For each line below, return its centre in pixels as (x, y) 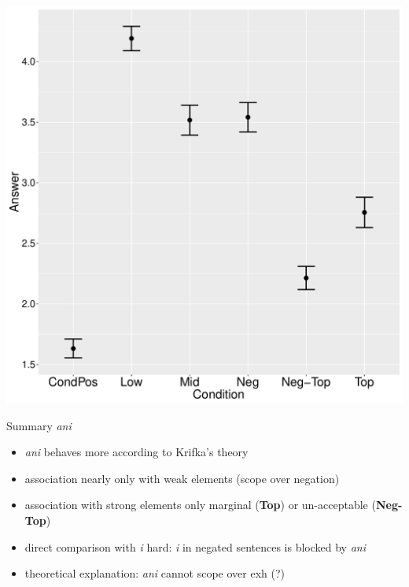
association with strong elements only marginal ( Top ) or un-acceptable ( (200, 505)
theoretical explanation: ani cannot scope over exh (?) (155, 573)
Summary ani (39, 425)
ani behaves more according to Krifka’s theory (136, 452)
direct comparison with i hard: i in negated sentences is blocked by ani (195, 546)
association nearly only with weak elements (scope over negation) (182, 478)
